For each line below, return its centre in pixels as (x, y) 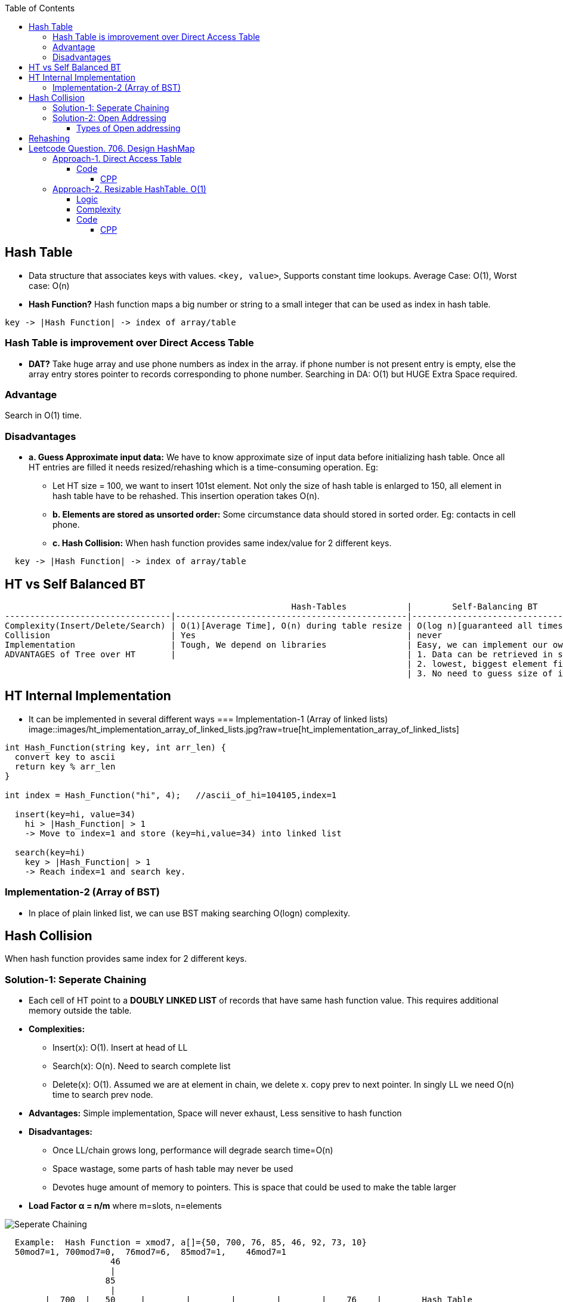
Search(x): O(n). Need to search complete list (142, 1066)
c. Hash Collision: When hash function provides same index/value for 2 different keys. (222, 543)
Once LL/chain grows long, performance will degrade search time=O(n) (193, 1150)
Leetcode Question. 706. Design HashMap (112, 148)
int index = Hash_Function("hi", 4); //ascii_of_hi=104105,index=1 (171, 795)
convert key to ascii (65, 757)
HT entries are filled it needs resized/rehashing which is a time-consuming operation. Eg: (203, 467)
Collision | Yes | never (224, 635)
